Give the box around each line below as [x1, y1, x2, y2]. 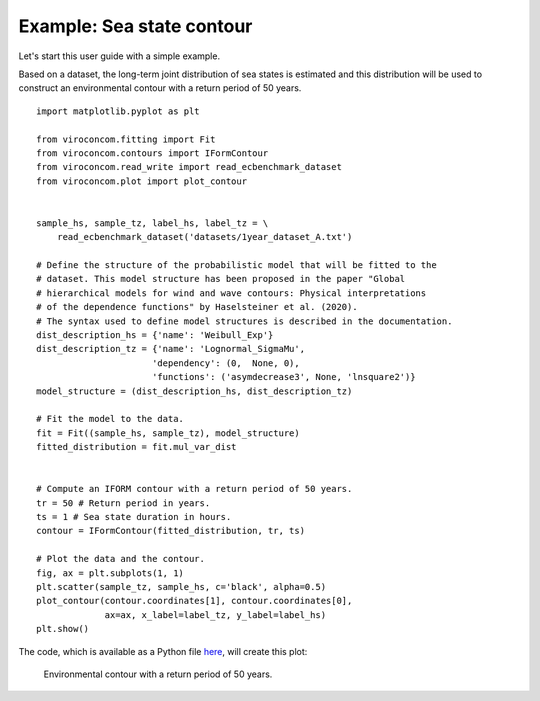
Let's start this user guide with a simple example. [18, 50, 220, 62]
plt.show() [36, 623, 90, 635]
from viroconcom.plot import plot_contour [36, 175, 248, 187]
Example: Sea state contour [18, 15, 253, 37]
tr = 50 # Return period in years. [36, 497, 211, 509]
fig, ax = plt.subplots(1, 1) [36, 567, 185, 579]
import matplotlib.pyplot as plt [36, 105, 200, 117]
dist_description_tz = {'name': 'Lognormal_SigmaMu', [36, 343, 305, 355]
